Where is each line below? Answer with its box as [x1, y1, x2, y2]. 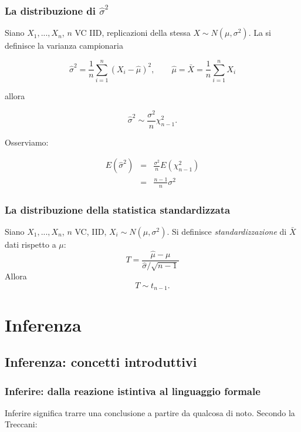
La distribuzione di [5, 3, 96, 18]
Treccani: [5, 418, 38, 430]
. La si [248, 26, 272, 39]
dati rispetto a [5, 238, 56, 250]
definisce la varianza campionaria [5, 39, 123, 52]
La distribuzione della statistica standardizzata [5, 202, 231, 217]
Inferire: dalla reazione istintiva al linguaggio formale [5, 383, 261, 398]
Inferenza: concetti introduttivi [5, 353, 197, 371]
